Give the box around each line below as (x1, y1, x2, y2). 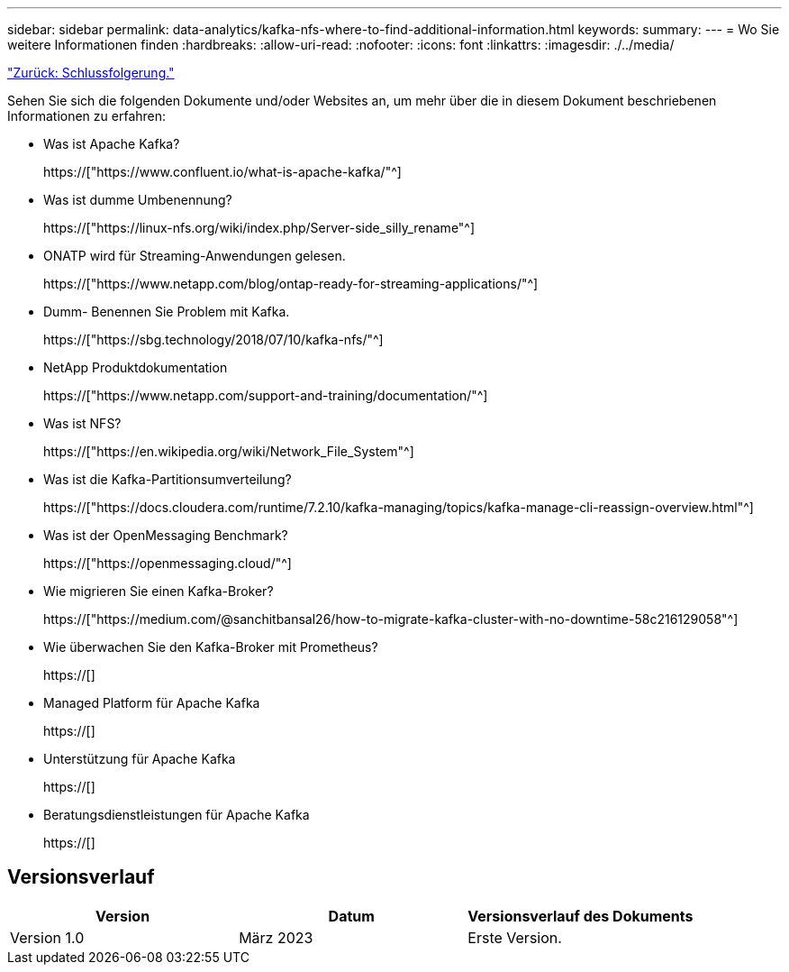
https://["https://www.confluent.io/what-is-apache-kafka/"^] (43, 164, 402, 179)
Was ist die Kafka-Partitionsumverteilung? (43, 472, 292, 487)
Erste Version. (467, 928, 562, 947)
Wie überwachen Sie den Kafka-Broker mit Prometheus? (43, 639, 378, 655)
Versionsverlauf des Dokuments (467, 906, 694, 925)
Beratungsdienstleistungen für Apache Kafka (43, 807, 310, 822)
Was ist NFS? (43, 416, 122, 431)
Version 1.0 (10, 928, 85, 947)
